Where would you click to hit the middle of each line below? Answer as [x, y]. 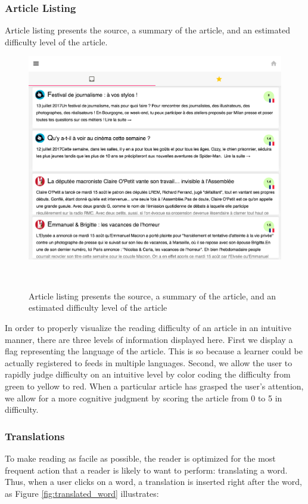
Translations [35, 436]
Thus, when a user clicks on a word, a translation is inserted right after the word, [153, 482]
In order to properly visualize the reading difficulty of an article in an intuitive [148, 328]
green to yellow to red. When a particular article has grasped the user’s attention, [154, 386]
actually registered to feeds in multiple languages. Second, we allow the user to [149, 362]
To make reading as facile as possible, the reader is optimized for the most [140, 458]
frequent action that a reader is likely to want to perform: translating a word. [146, 470]
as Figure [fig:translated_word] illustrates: [82, 493]
